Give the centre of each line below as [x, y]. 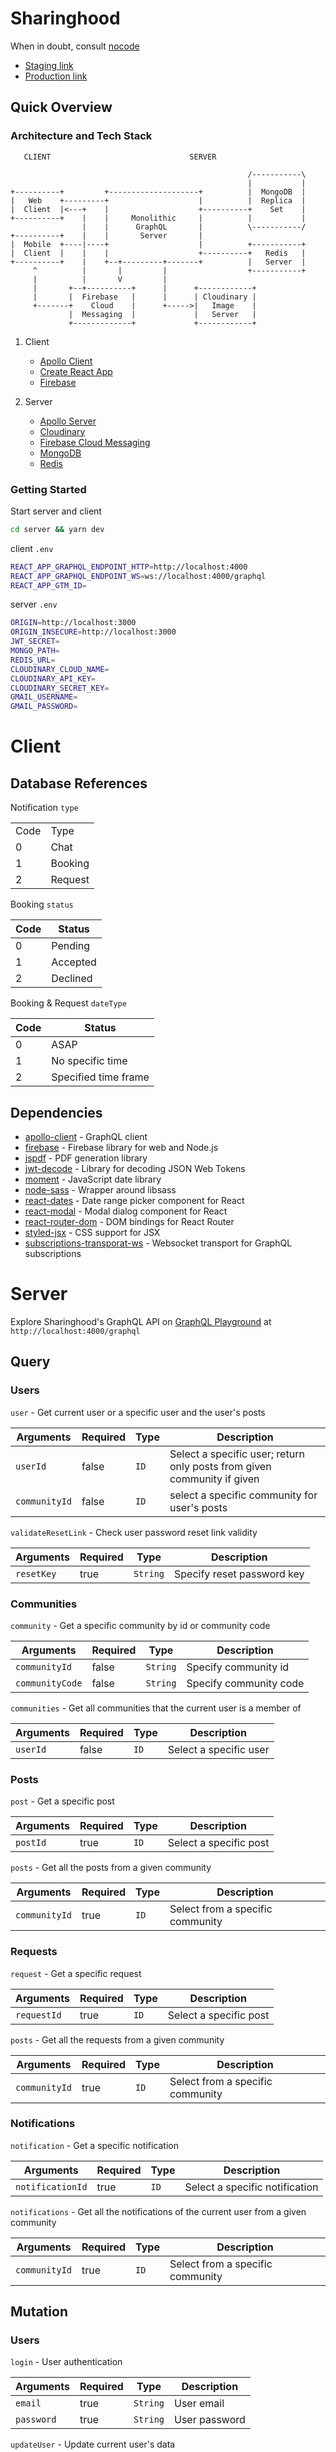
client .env [32, 548]
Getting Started [48, 489]
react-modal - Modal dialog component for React [126, 1211]
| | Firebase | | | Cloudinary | [144, 297]
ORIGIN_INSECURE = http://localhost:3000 [93, 632]
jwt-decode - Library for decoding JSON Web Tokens [135, 1168]
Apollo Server [68, 421]
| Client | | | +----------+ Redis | [158, 253]
